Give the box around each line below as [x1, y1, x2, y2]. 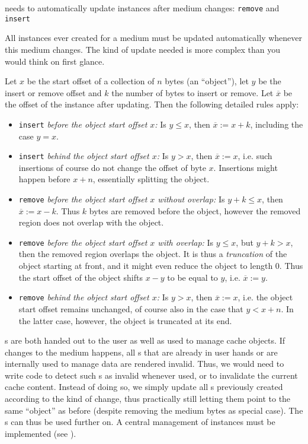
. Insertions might [213, 161, 278, 173]
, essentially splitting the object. [92, 173, 210, 185]
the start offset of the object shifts [18, 271, 143, 283]
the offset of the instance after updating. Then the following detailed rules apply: [5, 98, 299, 110]
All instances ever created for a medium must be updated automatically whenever [5, 31, 303, 44]
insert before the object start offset [18, 118, 147, 130]
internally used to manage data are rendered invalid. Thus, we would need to [5, 357, 284, 370]
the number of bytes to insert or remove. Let [111, 86, 274, 99]
